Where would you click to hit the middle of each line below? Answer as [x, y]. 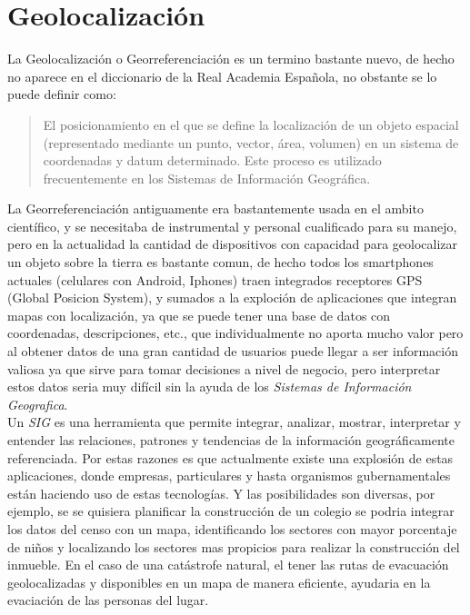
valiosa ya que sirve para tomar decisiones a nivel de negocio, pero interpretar [224, 368]
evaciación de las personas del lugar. [108, 600]
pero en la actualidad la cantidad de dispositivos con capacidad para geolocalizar [233, 244]
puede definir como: [62, 94]
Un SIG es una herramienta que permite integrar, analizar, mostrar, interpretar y [234, 422]
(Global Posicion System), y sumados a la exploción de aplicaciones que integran [232, 298]
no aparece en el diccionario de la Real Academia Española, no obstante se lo [222, 76]
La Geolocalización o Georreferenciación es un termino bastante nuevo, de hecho [231, 59]
